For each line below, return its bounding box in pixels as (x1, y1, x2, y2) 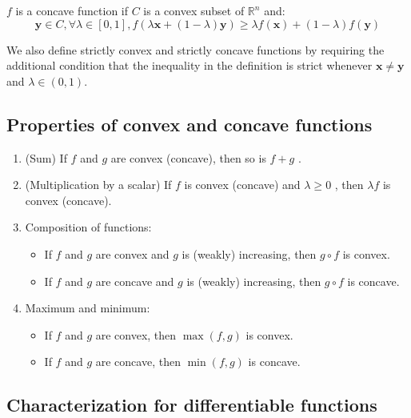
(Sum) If (25, 149, 67, 166)
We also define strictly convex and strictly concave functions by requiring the (6, 41, 385, 58)
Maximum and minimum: (25, 299, 150, 316)
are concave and (95, 272, 174, 289)
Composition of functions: (25, 219, 152, 235)
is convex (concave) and (184, 176, 301, 193)
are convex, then (95, 326, 177, 343)
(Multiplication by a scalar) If (25, 176, 172, 193)
